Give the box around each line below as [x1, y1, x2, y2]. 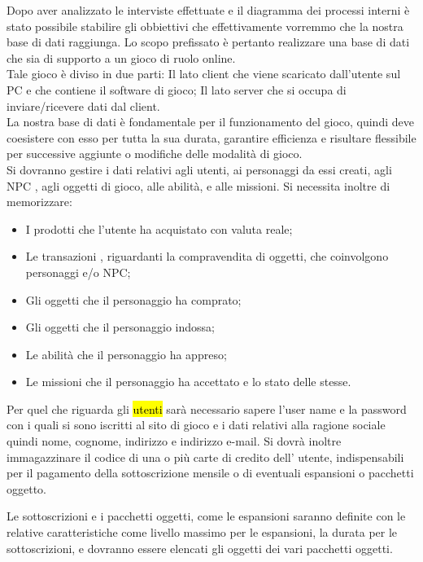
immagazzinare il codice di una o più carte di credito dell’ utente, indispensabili [7, 448, 404, 465]
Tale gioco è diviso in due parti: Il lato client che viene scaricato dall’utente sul [7, 65, 401, 82]
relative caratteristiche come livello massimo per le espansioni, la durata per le [7, 524, 398, 541]
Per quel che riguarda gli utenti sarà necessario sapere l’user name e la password [7, 400, 407, 417]
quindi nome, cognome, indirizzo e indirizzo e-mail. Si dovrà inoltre [7, 432, 342, 450]
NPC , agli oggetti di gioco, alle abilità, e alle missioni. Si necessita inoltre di [7, 177, 390, 194]
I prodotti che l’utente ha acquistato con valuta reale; [25, 220, 293, 237]
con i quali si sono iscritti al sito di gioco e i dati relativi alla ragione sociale [7, 416, 386, 433]
